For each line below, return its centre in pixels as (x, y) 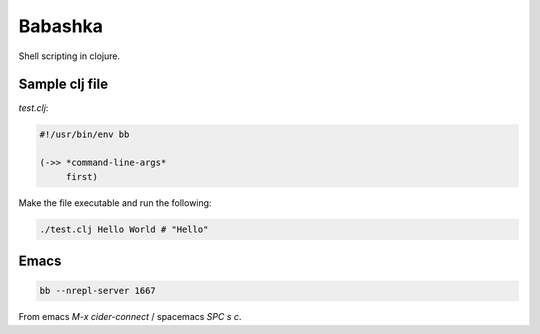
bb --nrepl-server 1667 (98, 291)
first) (82, 176)
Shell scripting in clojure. (69, 56)
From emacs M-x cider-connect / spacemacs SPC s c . (130, 317)
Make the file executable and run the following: (115, 202)
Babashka (61, 26)
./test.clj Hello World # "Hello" (124, 229)
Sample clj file (63, 84)
